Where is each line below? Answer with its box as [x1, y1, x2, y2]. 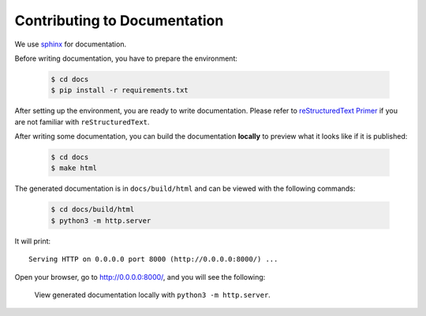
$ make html [50, 164, 98, 173]
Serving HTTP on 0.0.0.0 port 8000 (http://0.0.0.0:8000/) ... [28, 255, 278, 264]
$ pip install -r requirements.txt [50, 86, 189, 95]
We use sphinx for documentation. [14, 39, 126, 49]
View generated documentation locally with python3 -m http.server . [34, 290, 271, 299]
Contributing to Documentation [14, 12, 224, 29]
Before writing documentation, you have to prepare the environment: [14, 54, 238, 63]
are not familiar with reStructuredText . [14, 117, 150, 126]
